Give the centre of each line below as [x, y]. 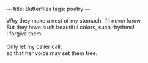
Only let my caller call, [34, 46]
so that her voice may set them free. [52, 53]
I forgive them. [24, 34]
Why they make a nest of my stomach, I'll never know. [74, 20]
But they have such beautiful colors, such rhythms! [70, 27]
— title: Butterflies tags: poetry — [48, 9]
